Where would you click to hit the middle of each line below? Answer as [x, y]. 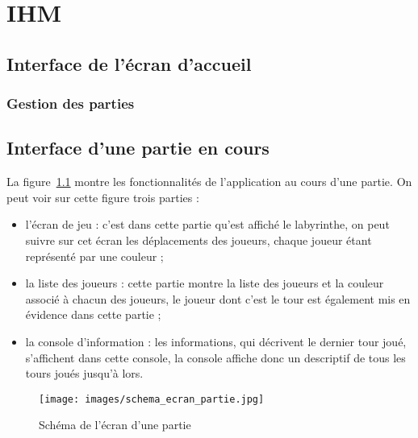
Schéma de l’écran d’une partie [115, 425]
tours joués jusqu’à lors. [84, 373]
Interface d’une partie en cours [138, 148]
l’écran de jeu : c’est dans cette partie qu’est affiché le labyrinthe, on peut [207, 224]
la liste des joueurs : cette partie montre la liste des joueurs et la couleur [205, 283]
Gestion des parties [71, 103]
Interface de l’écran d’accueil [129, 63]
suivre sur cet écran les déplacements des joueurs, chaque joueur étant [199, 240]
